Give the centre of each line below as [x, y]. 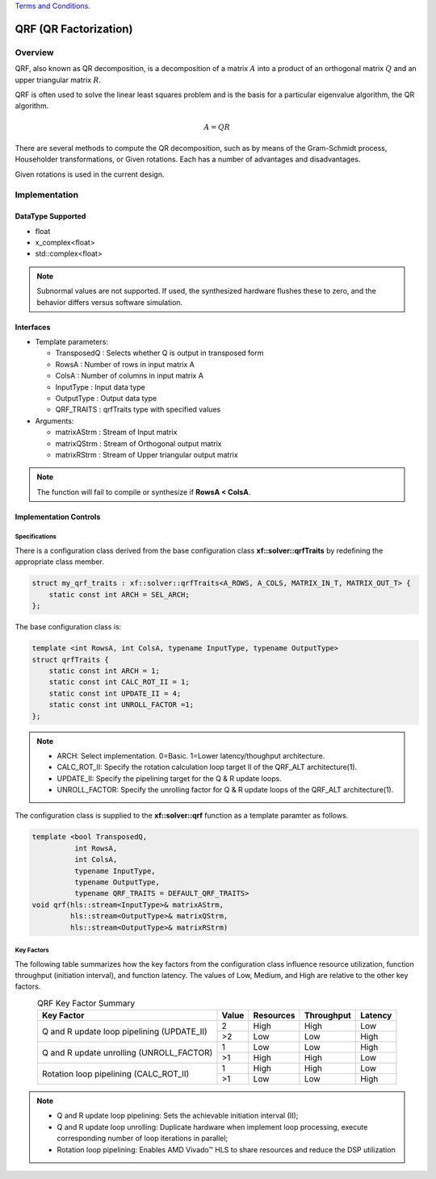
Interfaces [33, 327]
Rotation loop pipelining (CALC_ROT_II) [115, 1073]
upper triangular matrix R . [58, 80]
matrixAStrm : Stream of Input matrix [116, 433]
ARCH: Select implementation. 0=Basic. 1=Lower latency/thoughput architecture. [191, 755]
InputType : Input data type [100, 387]
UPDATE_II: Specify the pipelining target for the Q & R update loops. [169, 778]
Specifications [36, 537]
